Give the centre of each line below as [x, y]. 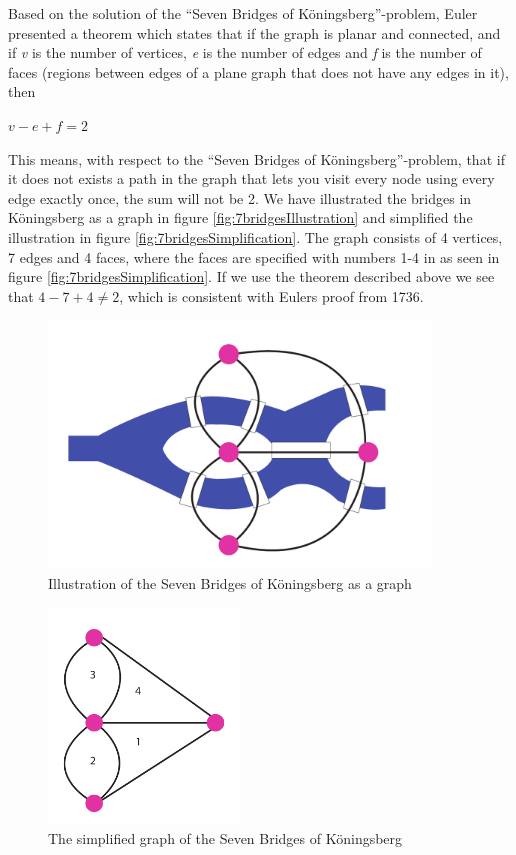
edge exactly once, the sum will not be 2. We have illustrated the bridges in [240, 197]
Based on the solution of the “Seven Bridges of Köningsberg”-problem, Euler [243, 13]
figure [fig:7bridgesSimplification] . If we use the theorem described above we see [251, 276]
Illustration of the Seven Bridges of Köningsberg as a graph [230, 582]
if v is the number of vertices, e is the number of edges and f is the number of [245, 52]
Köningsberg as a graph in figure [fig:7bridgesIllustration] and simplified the [240, 217]
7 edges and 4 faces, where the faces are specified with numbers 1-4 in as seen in [254, 256]
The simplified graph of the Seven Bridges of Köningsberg [225, 837]
